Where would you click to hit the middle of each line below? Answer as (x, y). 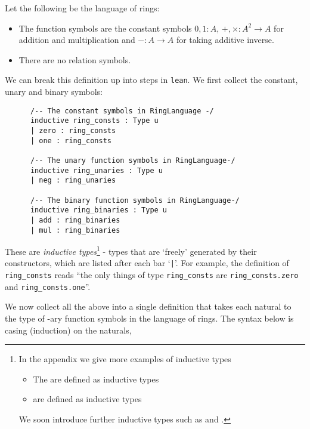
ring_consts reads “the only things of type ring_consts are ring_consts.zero (152, 275)
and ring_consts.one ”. (48, 286)
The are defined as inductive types (96, 379)
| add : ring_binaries (75, 220)
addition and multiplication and (77, 40)
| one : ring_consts (71, 141)
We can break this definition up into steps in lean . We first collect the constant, (151, 80)
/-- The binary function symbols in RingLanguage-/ (135, 200)
